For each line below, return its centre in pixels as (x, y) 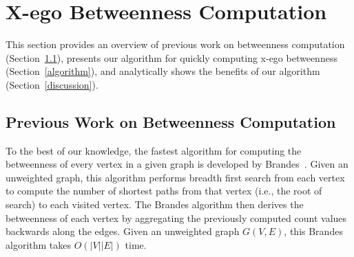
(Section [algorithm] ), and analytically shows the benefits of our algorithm (163, 71)
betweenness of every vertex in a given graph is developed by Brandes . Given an (177, 164)
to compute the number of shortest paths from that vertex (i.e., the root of (164, 191)
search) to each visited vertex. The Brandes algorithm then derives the (155, 204)
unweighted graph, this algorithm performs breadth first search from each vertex (175, 177)
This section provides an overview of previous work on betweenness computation (175, 44)
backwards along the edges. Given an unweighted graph (123, 231)
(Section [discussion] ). (52, 84)
